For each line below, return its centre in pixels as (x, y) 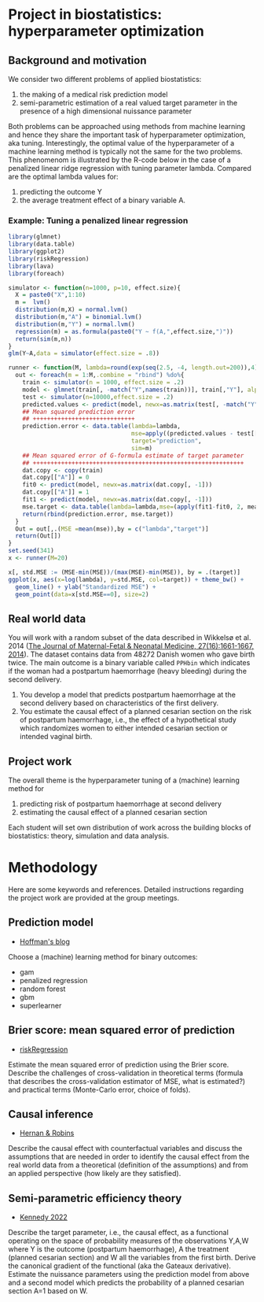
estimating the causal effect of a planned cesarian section (114, 812)
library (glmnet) (35, 237)
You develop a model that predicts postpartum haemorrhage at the (127, 695)
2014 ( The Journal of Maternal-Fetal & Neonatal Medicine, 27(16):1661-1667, (131, 646)
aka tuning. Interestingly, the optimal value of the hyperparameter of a (121, 143)
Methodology (53, 868)
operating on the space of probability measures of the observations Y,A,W (128, 1241)
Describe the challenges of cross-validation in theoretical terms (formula (126, 1073)
